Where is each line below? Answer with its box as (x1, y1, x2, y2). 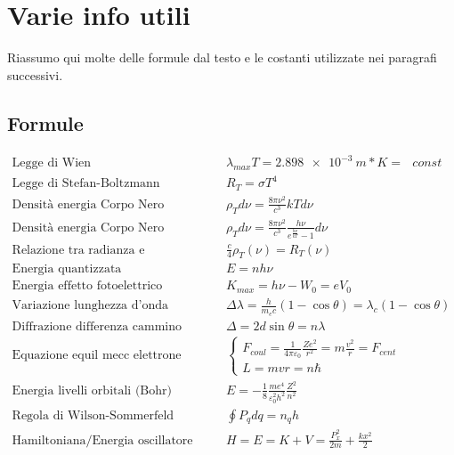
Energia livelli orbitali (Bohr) (12, 384, 172, 397)
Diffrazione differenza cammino (12, 320, 182, 333)
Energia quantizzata (12, 263, 122, 276)
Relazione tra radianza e (12, 243, 145, 256)
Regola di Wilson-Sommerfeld (12, 409, 174, 422)
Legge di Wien (12, 157, 92, 170)
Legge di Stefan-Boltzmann (12, 177, 160, 191)
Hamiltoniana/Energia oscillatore (12, 434, 193, 447)
